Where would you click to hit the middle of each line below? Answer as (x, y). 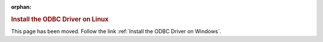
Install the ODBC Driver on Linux (60, 19)
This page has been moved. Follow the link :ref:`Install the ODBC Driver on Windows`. (116, 31)
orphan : (21, 7)
